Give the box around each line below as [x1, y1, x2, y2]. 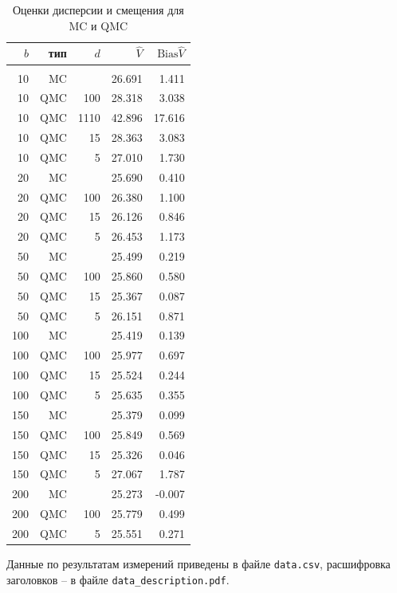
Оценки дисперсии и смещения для [12, 2, 184, 18]
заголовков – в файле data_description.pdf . [6, 571, 230, 587]
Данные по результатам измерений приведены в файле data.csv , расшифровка [6, 556, 391, 571]
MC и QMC [69, 17, 128, 33]
